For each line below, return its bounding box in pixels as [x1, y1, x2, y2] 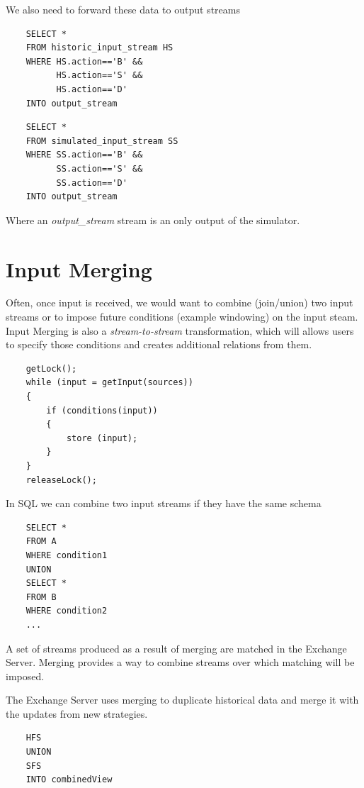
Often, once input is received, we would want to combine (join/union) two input [6, 295, 353, 310]
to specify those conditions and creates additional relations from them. [6, 337, 312, 352]
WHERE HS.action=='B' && [25, 56, 143, 67]
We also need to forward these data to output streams [6, 2, 240, 16]
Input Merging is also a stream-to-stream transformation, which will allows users [6, 323, 354, 338]
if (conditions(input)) [46, 405, 158, 416]
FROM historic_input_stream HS [25, 43, 174, 53]
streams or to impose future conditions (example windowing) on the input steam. [6, 309, 358, 324]
